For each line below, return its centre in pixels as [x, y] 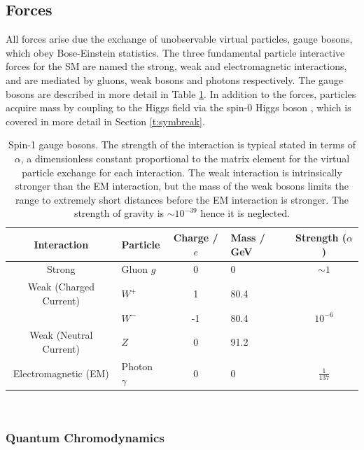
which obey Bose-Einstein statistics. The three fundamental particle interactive [175, 52]
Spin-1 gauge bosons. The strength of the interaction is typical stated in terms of [182, 145]
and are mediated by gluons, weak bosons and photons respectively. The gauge [174, 79]
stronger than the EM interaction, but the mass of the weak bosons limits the [182, 186]
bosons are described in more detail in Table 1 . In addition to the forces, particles [181, 93]
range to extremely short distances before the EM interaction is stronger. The [182, 199]
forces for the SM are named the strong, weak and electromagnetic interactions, [176, 66]
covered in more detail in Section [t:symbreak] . [105, 121]
